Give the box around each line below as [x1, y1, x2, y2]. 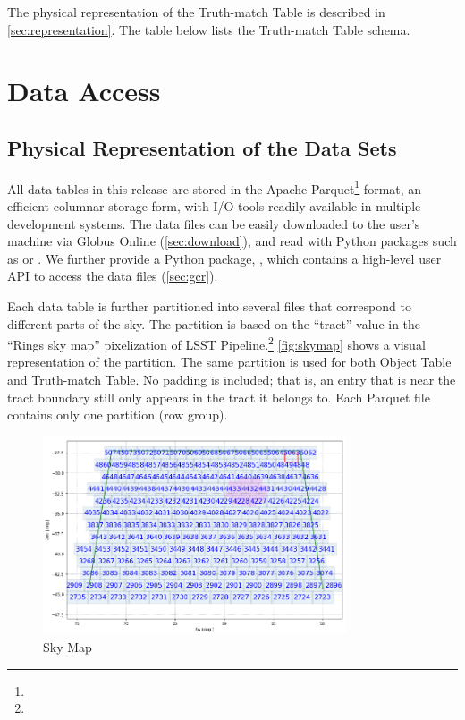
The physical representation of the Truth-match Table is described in [7, 3, 385, 21]
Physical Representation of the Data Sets [7, 133, 397, 161]
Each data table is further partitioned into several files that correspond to [7, 296, 411, 315]
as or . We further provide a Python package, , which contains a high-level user [7, 249, 442, 267]
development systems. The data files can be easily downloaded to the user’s [7, 214, 420, 233]
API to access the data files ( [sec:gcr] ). [7, 267, 218, 285]
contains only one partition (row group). [7, 405, 228, 424]
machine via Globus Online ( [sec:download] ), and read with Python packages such [7, 232, 457, 250]
